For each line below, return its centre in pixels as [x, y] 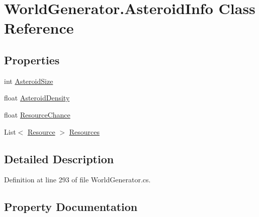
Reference [39, 28]
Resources [84, 131]
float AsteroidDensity [37, 98]
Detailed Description [59, 158]
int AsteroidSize [29, 81]
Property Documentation [71, 207]
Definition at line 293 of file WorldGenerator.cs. [77, 180]
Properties [32, 60]
